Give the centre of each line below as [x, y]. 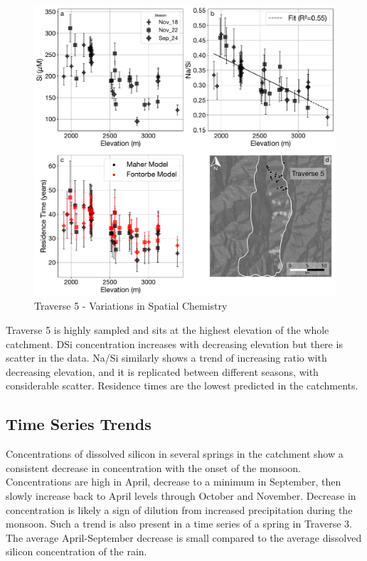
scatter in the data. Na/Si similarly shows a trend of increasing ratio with [166, 358]
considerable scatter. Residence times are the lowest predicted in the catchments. [182, 386]
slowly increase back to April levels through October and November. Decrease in [181, 495]
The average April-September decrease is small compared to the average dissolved [184, 537]
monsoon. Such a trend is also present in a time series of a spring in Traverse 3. [179, 524]
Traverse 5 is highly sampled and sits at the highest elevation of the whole [167, 330]
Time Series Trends [79, 424]
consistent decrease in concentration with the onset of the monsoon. [153, 467]
